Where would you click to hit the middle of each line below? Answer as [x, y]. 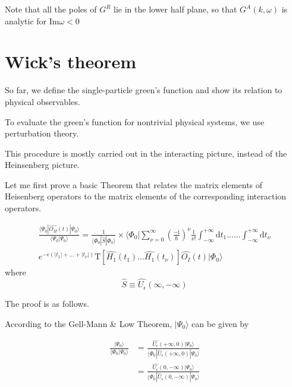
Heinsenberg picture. [42, 165]
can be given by [220, 323]
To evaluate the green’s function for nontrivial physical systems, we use [135, 121]
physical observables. [43, 101]
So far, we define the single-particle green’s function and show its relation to [144, 90]
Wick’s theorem [71, 61]
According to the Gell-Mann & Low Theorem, [89, 323]
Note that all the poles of [51, 9]
